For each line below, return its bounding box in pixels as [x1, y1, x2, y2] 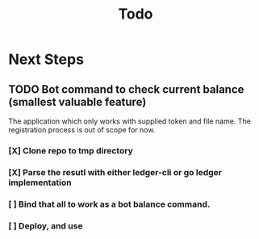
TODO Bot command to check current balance [8, 82, 244, 96]
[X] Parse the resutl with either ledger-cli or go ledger [8, 166, 222, 178]
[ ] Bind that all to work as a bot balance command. [8, 199, 211, 210]
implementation [8, 177, 72, 188]
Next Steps [8, 50, 85, 69]
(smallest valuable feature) [8, 94, 147, 109]
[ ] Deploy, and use [8, 220, 83, 231]
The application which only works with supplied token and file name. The [8, 116, 252, 126]
